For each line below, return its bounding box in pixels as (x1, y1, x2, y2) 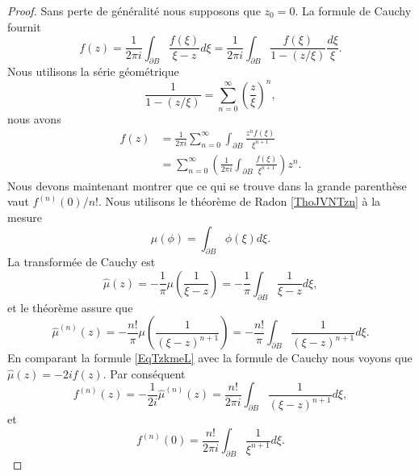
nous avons (7, 110, 61, 127)
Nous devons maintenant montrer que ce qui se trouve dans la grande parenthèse (7, 177, 407, 194)
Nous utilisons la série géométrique (7, 63, 179, 80)
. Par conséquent (103, 365, 186, 382)
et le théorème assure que (7, 299, 133, 315)
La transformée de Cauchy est (7, 253, 156, 270)
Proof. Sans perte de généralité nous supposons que (7, 2, 261, 19)
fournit (7, 18, 41, 35)
